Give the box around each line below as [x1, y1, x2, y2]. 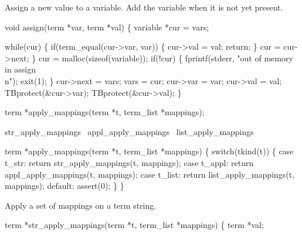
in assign [5, 63, 36, 75]
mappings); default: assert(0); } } [5, 179, 124, 192]
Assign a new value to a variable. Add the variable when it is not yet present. [5, 1, 283, 13]
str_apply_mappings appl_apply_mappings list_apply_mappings [5, 125, 254, 137]
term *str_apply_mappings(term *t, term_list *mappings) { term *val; [5, 219, 264, 231]
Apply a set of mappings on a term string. [5, 199, 157, 211]
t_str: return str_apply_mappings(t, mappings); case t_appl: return [5, 156, 254, 168]
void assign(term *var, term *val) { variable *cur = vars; [5, 20, 209, 33]
